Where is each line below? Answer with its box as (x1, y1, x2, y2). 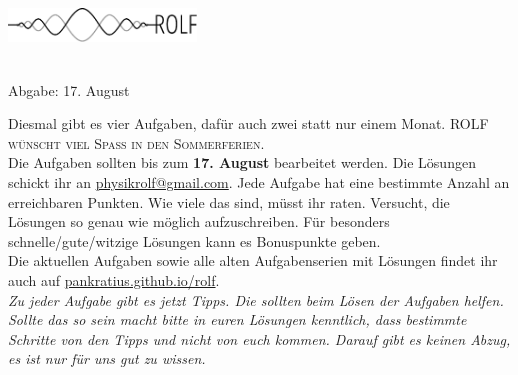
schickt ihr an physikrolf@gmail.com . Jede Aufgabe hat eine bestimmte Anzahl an (8, 172, 510, 193)
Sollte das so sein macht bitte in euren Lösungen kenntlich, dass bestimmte (8, 309, 467, 330)
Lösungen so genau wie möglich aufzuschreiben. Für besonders (8, 211, 390, 232)
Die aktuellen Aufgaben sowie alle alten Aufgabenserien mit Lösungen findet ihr (8, 250, 498, 271)
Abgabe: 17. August (8, 79, 130, 100)
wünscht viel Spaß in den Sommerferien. (8, 132, 265, 153)
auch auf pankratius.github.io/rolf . (8, 270, 220, 291)
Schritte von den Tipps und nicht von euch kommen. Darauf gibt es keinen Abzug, (8, 328, 511, 349)
